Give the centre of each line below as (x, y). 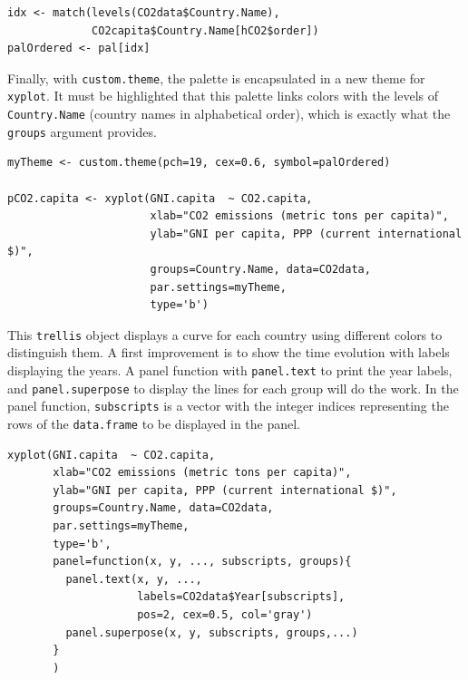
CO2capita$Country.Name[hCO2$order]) (205, 30)
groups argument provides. (82, 131)
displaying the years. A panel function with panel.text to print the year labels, (230, 370)
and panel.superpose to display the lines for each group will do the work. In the (233, 388)
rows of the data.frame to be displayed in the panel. (154, 423)
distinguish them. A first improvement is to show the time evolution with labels (229, 352)
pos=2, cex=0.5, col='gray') (225, 614)
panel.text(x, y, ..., (134, 579)
